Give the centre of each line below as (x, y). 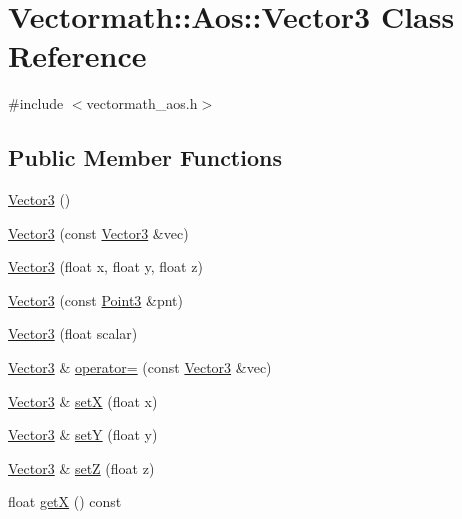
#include (36, 103)
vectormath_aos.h (142, 103)
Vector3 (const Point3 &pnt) (95, 299)
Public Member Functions (145, 157)
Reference (77, 55)
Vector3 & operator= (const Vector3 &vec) (140, 367)
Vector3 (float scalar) (73, 333)
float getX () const (65, 501)
